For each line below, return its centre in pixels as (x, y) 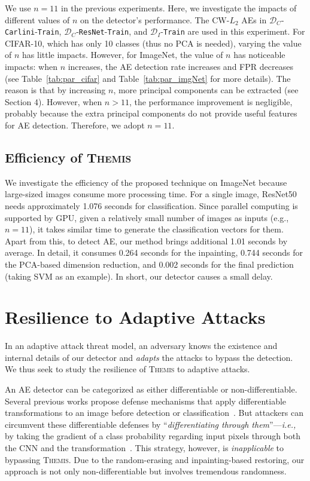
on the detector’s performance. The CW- (155, 19)
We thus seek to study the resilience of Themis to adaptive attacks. (127, 369)
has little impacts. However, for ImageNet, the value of (123, 55)
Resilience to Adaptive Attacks (135, 317)
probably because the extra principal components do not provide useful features (151, 113)
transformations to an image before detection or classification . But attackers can (154, 413)
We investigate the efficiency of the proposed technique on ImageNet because (146, 182)
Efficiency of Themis (68, 157)
